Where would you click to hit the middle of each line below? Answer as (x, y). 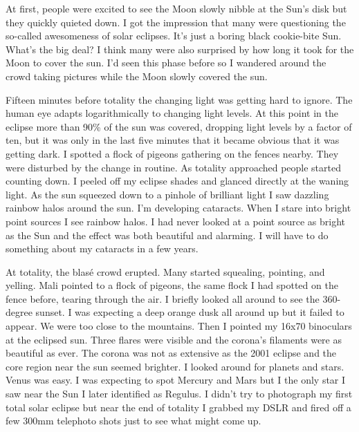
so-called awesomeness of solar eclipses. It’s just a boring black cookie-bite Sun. (174, 36)
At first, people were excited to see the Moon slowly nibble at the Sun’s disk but (176, 8)
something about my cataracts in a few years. (102, 248)
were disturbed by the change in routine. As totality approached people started (174, 167)
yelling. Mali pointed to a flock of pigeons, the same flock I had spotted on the (172, 285)
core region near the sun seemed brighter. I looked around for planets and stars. (175, 366)
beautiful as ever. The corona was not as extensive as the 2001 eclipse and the (171, 353)
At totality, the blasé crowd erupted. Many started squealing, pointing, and (165, 271)
